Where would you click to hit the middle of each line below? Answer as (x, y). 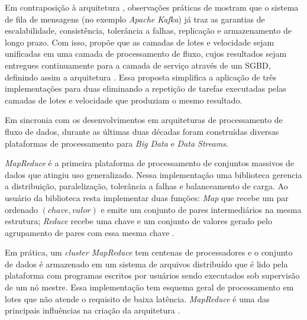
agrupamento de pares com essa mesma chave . (90, 232)
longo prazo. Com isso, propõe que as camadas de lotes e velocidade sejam (140, 42)
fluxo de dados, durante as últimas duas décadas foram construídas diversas (142, 131)
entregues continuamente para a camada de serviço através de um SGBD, (138, 65)
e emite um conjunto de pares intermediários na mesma (201, 209)
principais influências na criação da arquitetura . (93, 310)
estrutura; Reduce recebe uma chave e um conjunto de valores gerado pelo (138, 221)
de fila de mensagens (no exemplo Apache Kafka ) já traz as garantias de (135, 19)
